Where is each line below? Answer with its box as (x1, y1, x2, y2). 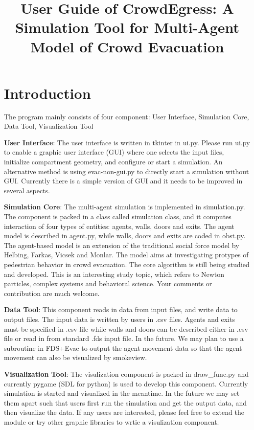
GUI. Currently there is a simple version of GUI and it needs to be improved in (4, 176, 243, 186)
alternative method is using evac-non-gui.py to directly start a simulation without (4, 166, 249, 176)
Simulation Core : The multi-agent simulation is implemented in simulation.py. (4, 202, 245, 212)
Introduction (4, 83, 91, 103)
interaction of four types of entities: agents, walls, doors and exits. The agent (4, 221, 234, 231)
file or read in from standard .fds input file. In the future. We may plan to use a (4, 333, 244, 343)
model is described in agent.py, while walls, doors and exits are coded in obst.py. (4, 230, 246, 241)
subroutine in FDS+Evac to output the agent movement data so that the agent (4, 342, 242, 353)
